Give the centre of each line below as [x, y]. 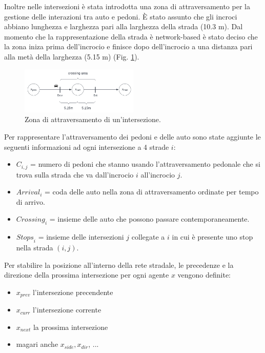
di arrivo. [30, 201]
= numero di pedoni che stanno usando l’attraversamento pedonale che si [145, 164]
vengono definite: [204, 275]
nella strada [35, 247]
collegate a [148, 237]
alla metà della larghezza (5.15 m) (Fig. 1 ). [72, 56]
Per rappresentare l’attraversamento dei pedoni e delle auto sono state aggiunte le [132, 136]
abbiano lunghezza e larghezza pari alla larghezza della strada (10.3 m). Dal [124, 26]
